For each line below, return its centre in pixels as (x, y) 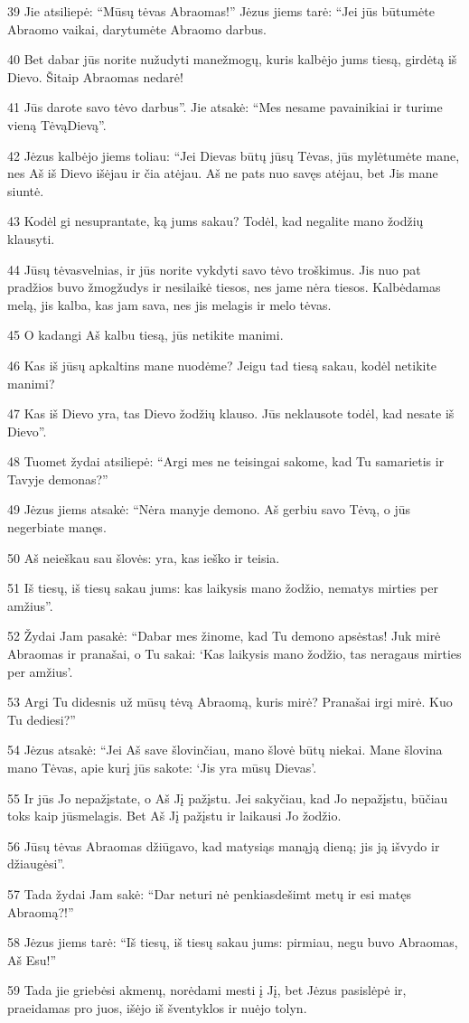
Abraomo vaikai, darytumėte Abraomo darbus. (137, 28)
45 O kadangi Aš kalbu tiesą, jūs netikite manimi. (145, 335)
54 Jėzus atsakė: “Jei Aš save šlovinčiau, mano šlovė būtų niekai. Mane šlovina (225, 750)
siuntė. (26, 190)
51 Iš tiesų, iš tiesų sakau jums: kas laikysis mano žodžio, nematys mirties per (223, 588)
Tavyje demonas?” (58, 479)
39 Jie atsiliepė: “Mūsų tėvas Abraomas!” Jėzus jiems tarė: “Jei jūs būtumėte (221, 11)
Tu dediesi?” (42, 719)
